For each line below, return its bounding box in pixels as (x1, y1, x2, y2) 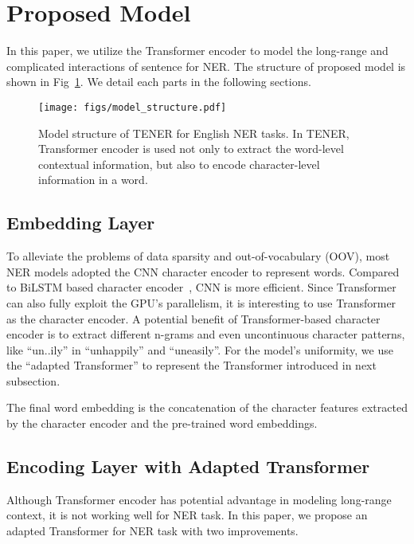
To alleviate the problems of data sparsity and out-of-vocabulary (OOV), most (6, 248, 390, 264)
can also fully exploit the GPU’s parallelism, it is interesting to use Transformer (6, 294, 396, 311)
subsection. (6, 372, 61, 389)
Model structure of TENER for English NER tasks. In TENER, (38, 124, 350, 141)
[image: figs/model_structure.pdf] (38, 101, 227, 113)
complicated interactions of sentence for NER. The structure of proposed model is (6, 57, 406, 74)
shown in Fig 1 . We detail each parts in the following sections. (6, 73, 311, 90)
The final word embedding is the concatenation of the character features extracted (6, 399, 408, 416)
